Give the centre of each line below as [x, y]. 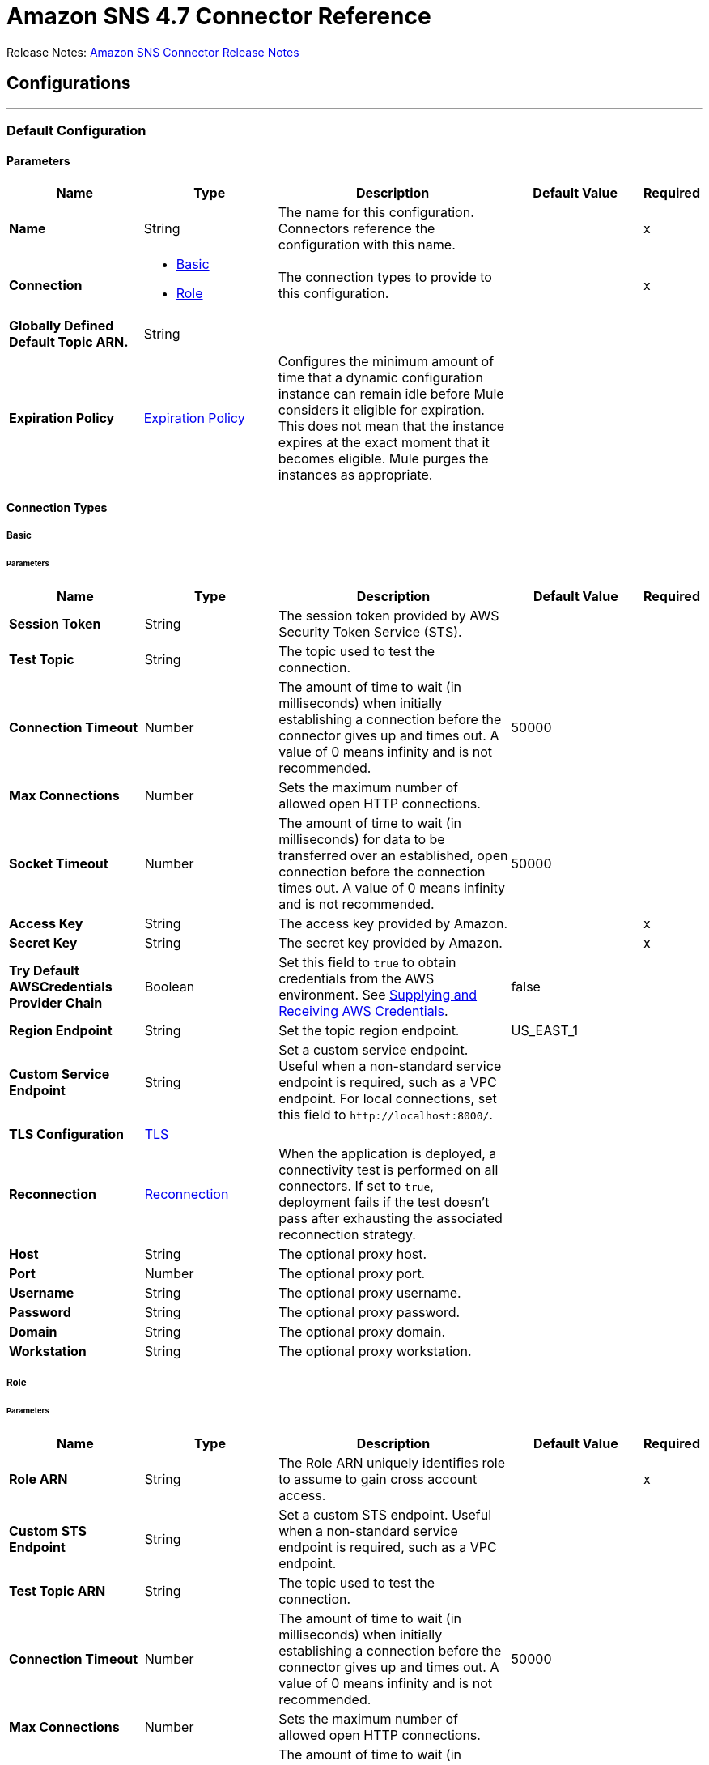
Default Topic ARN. [69, 342]
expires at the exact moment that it [384, 443]
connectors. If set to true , [356, 1185]
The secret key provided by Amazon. [391, 942]
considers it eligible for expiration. [381, 410]
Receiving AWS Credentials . [363, 1010]
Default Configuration [76, 130]
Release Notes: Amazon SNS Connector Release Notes [153, 52]
